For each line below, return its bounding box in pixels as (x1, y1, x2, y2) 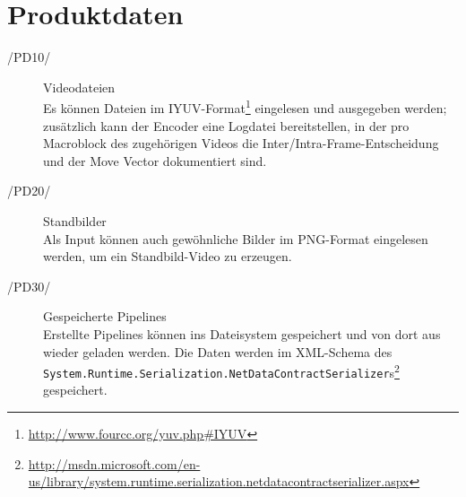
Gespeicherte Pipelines (43, 307, 167, 326)
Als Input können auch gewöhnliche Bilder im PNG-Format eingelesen (43, 229, 428, 248)
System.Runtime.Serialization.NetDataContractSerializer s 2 (43, 361, 400, 381)
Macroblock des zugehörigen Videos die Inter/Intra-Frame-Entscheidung (43, 134, 439, 153)
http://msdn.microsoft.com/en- (28, 454, 201, 473)
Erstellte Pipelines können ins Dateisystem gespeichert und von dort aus (43, 324, 441, 343)
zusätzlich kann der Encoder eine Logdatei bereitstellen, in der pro (43, 116, 410, 135)
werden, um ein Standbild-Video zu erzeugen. (43, 247, 292, 266)
